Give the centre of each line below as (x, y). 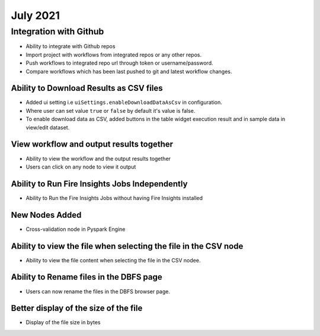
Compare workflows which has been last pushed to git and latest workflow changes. (129, 71)
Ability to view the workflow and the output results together (98, 159)
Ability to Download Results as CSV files (87, 88)
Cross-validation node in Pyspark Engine (76, 229)
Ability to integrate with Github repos (71, 46)
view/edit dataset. (48, 127)
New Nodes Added (46, 215)
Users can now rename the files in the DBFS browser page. (98, 291)
